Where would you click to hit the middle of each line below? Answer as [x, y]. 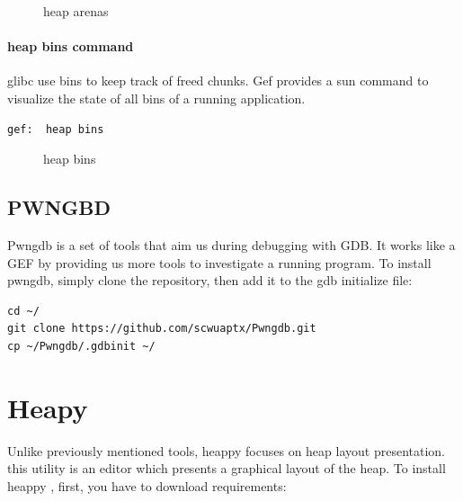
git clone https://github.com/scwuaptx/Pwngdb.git [162, 329]
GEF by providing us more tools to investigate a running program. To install [219, 262]
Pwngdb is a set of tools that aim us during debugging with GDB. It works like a [231, 244]
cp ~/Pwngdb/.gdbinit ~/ [81, 346]
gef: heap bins [56, 129]
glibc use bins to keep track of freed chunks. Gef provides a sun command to [218, 81]
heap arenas [76, 11]
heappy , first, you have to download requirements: [147, 485]
